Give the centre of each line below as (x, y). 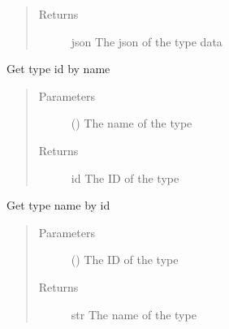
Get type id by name (58, 69)
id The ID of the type (125, 177)
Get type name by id (58, 205)
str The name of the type (134, 314)
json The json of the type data (147, 41)
